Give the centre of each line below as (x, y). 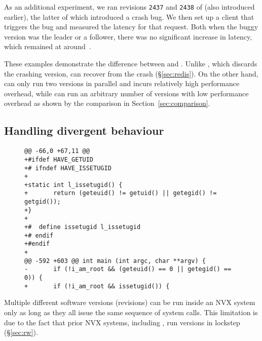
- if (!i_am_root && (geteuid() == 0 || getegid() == (128, 269)
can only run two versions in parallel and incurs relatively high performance (122, 83)
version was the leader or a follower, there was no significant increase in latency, (128, 36)
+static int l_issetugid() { (73, 185)
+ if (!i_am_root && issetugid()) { (97, 286)
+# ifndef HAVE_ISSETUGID (68, 168)
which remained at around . (48, 46)
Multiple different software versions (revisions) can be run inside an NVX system (130, 302)
